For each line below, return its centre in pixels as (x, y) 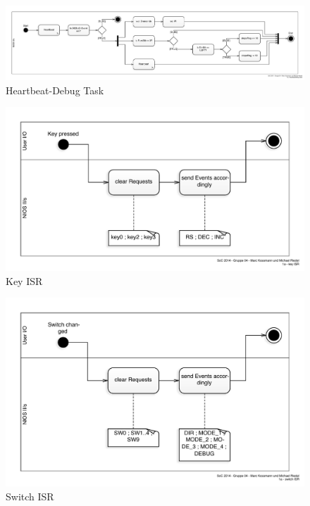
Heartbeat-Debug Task (55, 90)
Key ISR (24, 280)
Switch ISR (30, 496)
